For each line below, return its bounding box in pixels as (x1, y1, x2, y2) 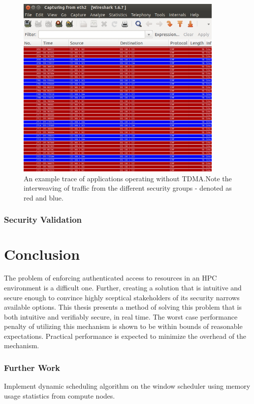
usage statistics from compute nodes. (4, 390, 115, 401)
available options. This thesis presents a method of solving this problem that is (4, 302, 242, 312)
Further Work (4, 362, 60, 373)
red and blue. (24, 192, 63, 202)
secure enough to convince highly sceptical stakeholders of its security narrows (4, 292, 240, 302)
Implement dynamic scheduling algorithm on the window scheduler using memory (4, 381, 251, 391)
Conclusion (4, 244, 80, 264)
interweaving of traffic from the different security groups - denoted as (24, 183, 232, 193)
